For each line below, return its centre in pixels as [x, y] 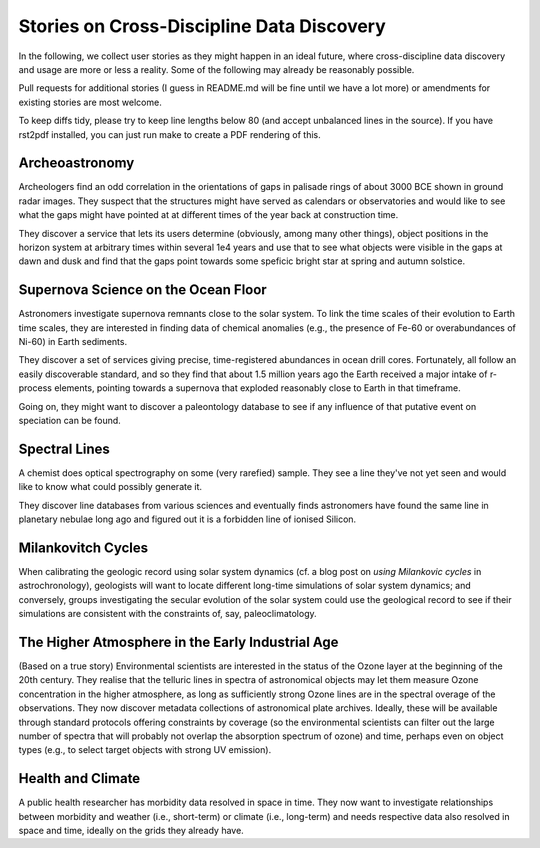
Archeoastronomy [76, 163]
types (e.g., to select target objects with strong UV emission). [145, 750]
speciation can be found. [70, 420]
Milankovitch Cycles [83, 547]
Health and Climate [79, 778]
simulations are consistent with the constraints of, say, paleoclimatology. [167, 614]
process [35, 388]
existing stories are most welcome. [90, 102]
